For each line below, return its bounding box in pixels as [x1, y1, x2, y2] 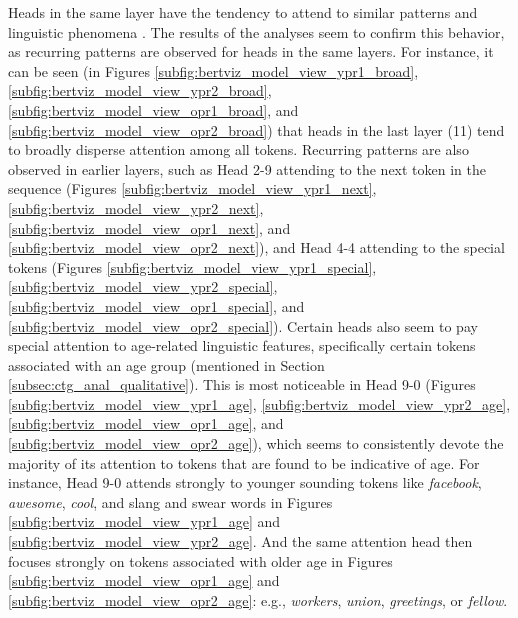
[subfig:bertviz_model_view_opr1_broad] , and [8, 99, 299, 120]
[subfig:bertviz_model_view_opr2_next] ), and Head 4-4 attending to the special [8, 237, 505, 258]
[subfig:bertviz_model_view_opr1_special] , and [8, 295, 305, 316]
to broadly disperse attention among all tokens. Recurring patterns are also [8, 139, 469, 160]
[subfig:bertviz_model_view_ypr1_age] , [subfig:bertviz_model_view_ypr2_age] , [8, 393, 511, 414]
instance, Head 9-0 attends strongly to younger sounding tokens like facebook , [8, 472, 482, 493]
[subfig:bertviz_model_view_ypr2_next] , [8, 197, 264, 218]
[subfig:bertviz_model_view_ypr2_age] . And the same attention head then [8, 531, 473, 552]
